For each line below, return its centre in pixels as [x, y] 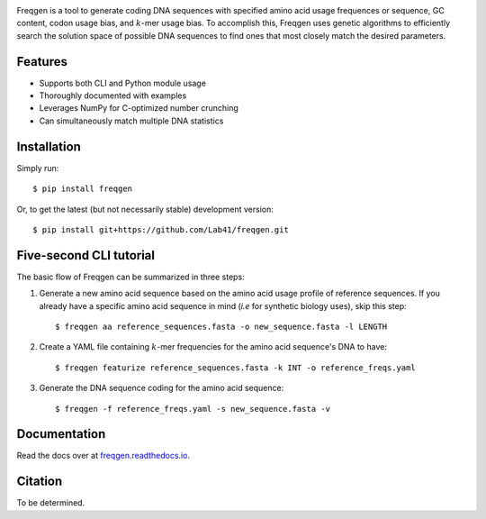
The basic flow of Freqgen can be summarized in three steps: [130, 277]
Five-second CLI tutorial [85, 255]
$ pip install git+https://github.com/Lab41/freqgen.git [161, 229]
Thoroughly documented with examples [113, 96]
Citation [40, 482]
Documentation [61, 434]
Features [42, 62]
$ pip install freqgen [83, 189]
